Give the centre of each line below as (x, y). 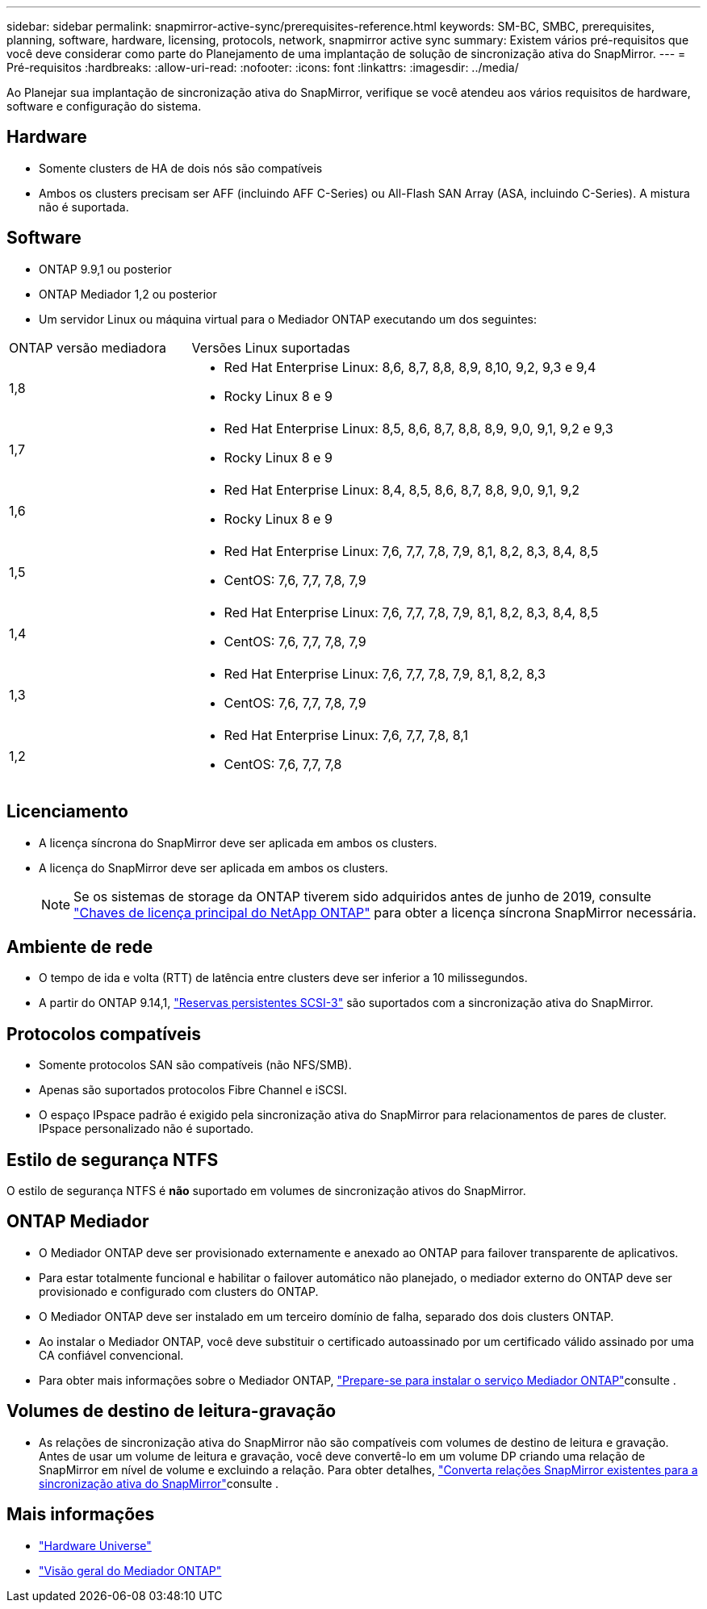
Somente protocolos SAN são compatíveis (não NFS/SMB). (195, 1065)
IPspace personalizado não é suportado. (146, 1129)
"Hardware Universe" (95, 1545)
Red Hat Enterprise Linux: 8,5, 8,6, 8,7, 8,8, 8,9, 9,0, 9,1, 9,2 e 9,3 (418, 428)
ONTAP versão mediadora (88, 347)
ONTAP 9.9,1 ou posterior (105, 269)
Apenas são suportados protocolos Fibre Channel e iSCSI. (193, 1090)
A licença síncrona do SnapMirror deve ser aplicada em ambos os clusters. (238, 842)
